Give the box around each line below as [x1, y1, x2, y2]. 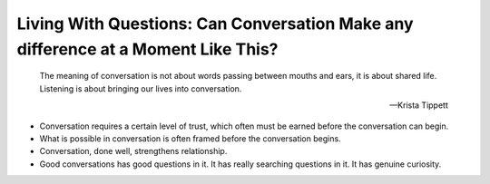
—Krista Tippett [389, 100, 448, 111]
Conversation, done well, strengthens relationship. [39, 146, 228, 157]
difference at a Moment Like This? [16, 39, 279, 59]
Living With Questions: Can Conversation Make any [16, 14, 414, 34]
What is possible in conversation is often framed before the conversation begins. [39, 132, 341, 144]
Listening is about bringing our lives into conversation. [39, 82, 242, 94]
